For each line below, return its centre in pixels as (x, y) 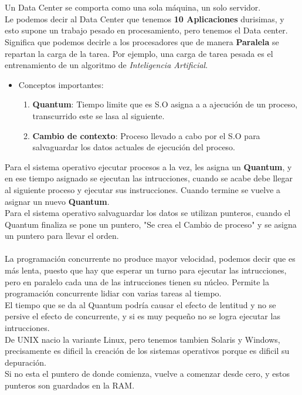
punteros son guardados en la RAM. (70, 385)
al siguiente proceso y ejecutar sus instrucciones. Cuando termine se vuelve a (143, 189)
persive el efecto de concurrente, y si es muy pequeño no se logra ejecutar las (142, 316)
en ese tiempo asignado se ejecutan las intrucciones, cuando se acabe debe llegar (149, 178)
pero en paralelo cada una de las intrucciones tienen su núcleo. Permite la (137, 281)
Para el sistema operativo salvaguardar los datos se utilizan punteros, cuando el (148, 213)
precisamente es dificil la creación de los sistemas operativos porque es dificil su (147, 351)
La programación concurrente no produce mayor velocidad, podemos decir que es (150, 259)
